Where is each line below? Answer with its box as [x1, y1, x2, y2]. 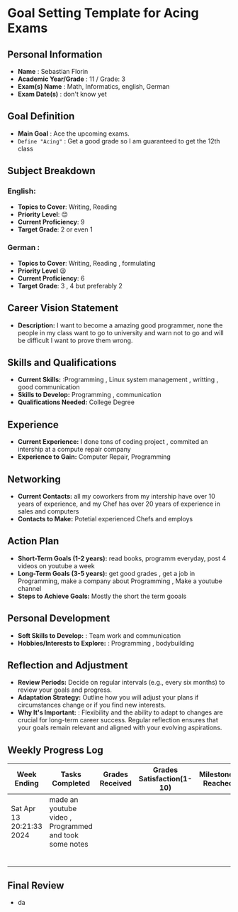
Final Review [7, 879, 64, 891]
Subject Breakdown [7, 165, 96, 177]
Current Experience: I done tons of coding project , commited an [17, 438, 208, 446]
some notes [49, 840, 89, 849]
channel [17, 584, 42, 592]
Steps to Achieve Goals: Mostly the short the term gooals [17, 592, 187, 600]
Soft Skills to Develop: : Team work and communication [17, 631, 181, 640]
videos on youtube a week [17, 561, 95, 570]
